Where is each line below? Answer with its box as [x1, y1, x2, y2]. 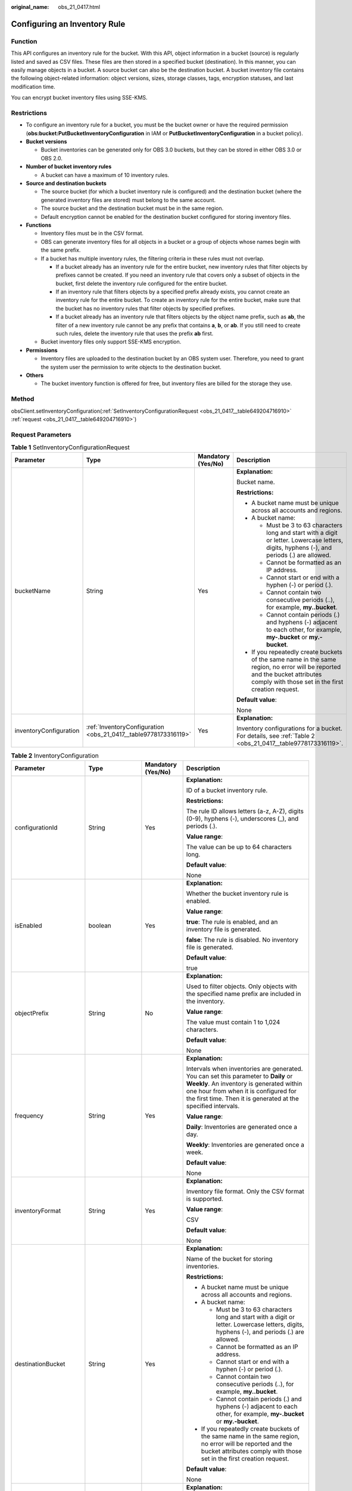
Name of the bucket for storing [186, 1254, 273, 1263]
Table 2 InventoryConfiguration [11, 751, 99, 760]
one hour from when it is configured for [186, 1087, 297, 1095]
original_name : [11, 4, 49, 10]
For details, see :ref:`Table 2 [236, 732, 315, 740]
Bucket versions [26, 138, 67, 146]
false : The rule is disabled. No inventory [186, 935, 299, 944]
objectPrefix [14, 1009, 49, 1017]
